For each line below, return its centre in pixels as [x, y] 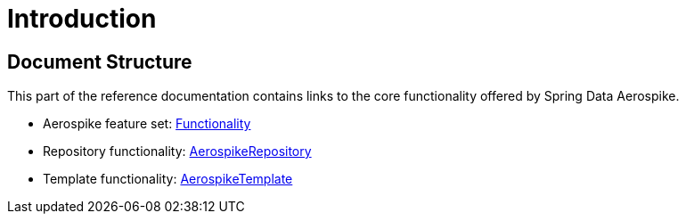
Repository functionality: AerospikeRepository [177, 151]
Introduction [82, 19]
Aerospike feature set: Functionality [147, 124]
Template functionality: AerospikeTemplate [168, 179]
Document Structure [100, 61]
